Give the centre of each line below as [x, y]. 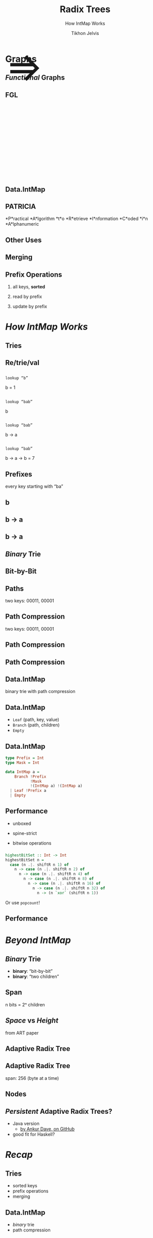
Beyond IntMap [38, 940]
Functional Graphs [35, 78]
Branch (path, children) [36, 725]
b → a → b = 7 [20, 458]
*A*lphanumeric [22, 224]
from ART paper [22, 1033]
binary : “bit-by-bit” [33, 971]
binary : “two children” [36, 976]
